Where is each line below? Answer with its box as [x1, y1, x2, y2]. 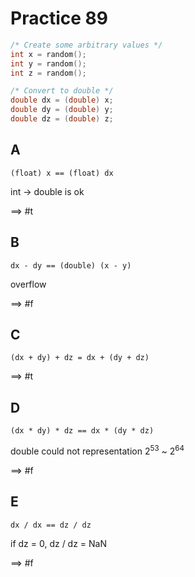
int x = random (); [10, 49, 87, 59]
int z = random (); [10, 68, 87, 78]
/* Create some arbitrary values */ [10, 40, 163, 50]
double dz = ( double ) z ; [10, 114, 114, 124]
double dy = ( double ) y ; [10, 105, 114, 115]
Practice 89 [10, 7, 108, 30]
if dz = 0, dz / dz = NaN [10, 537, 108, 549]
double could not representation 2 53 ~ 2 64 [10, 443, 185, 457]
